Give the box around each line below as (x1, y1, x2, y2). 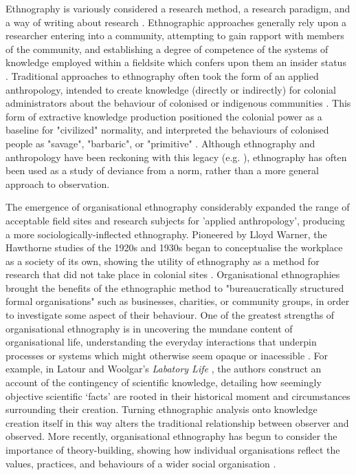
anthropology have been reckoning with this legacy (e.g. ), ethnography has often (5, 149, 347, 164)
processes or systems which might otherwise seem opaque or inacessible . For (5, 348, 328, 362)
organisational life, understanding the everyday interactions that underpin (5, 335, 317, 349)
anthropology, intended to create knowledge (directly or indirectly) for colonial (5, 82, 336, 96)
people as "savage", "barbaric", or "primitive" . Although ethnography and (5, 136, 315, 150)
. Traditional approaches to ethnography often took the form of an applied (5, 68, 319, 83)
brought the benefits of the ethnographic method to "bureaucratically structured (5, 280, 344, 295)
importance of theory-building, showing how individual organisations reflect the (5, 443, 340, 456)
